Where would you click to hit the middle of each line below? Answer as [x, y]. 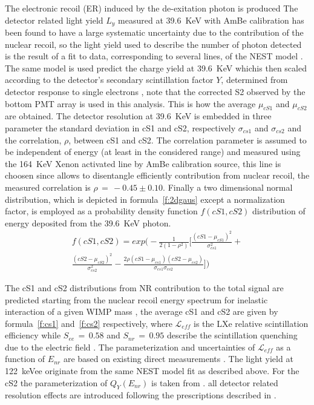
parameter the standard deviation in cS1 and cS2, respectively [120, 128]
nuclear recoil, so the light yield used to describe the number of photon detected [153, 44]
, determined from [254, 80]
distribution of [279, 211]
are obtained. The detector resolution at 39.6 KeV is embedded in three [138, 116]
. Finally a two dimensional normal [228, 187]
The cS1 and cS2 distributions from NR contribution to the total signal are [144, 287]
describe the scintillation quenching [232, 335]
